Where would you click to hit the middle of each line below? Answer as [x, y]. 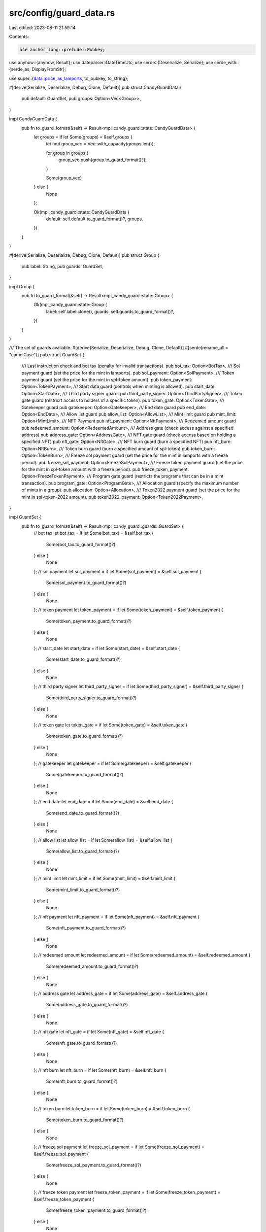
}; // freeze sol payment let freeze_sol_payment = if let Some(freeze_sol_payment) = [119, 1147]
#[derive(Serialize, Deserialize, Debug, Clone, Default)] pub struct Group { [84, 255]
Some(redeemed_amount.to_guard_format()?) [92, 966]
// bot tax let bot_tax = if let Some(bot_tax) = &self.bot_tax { [94, 533]
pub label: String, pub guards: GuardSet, [62, 266]
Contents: [19, 36]
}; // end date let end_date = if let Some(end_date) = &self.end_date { [103, 802]
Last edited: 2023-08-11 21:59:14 [42, 28]
